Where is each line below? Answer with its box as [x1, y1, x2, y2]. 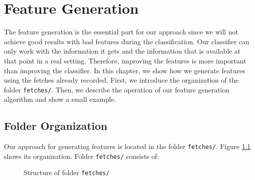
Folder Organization [4, 118, 108, 133]
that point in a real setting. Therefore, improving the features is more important [4, 55, 246, 65]
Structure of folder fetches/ [24, 167, 110, 178]
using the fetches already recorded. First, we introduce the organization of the [4, 75, 239, 85]
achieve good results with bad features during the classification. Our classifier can [4, 36, 250, 46]
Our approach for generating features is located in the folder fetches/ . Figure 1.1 [4, 141, 251, 151]
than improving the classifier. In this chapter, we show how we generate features [4, 65, 245, 75]
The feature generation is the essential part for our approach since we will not [4, 27, 238, 37]
